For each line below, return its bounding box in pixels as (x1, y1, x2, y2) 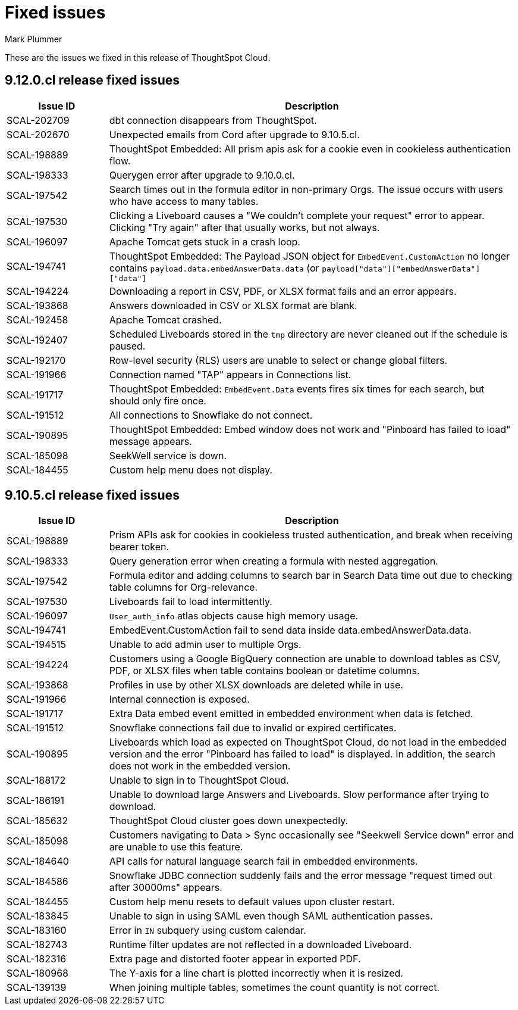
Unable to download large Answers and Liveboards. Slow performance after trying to (109, 788, 489, 801)
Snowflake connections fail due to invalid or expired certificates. (109, 722, 397, 734)
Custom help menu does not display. (109, 463, 273, 476)
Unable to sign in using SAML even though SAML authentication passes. (109, 910, 433, 922)
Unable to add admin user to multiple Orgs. (109, 638, 302, 651)
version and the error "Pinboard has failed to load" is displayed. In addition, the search (109, 748, 496, 760)
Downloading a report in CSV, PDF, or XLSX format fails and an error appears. (109, 285, 457, 297)
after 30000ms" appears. (109, 881, 222, 894)
